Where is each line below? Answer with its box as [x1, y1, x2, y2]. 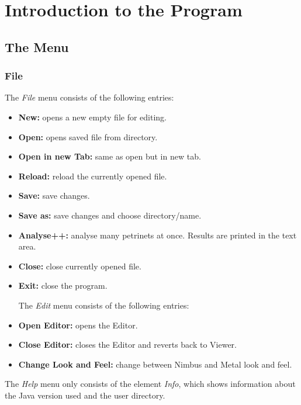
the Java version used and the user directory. [5, 389, 165, 401]
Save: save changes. [18, 189, 90, 202]
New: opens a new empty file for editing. [18, 110, 167, 123]
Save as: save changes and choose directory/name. [18, 209, 202, 221]
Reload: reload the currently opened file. [18, 169, 167, 182]
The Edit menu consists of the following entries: [18, 299, 189, 311]
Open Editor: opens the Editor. [18, 319, 138, 331]
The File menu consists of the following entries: [5, 91, 174, 103]
